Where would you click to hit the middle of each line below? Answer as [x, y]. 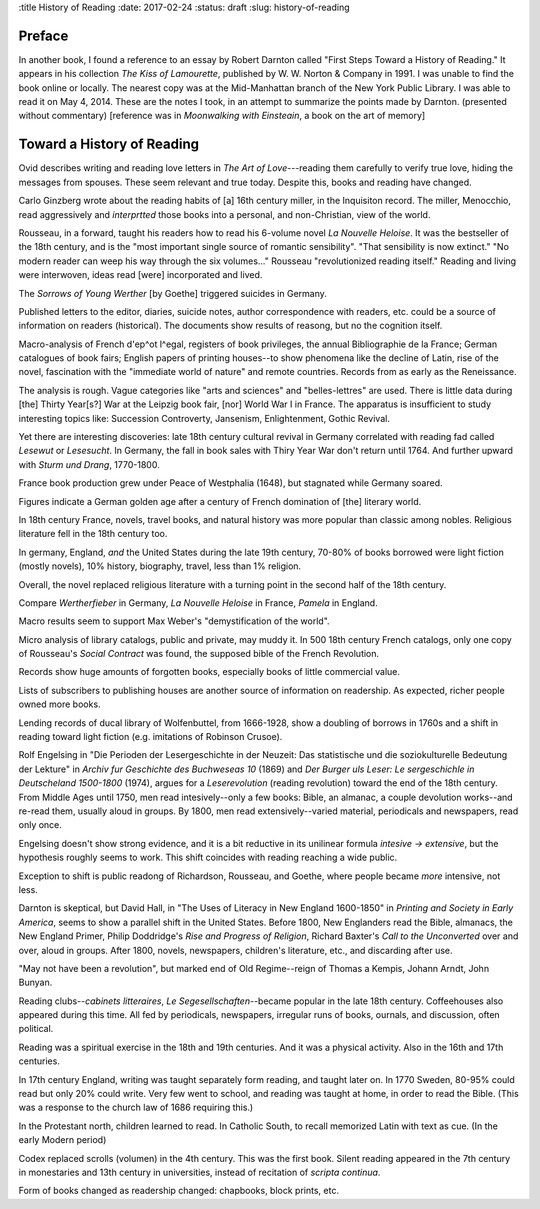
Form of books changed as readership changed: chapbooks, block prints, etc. [179, 1191]
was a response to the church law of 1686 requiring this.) [136, 1107]
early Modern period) [62, 1140]
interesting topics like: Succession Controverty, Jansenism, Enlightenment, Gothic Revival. [204, 418]
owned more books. [59, 704]
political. [36, 1029]
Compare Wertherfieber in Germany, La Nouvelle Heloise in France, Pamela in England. [198, 602]
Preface [43, 35]
